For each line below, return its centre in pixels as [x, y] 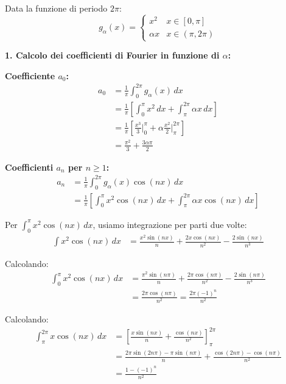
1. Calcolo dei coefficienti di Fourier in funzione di [112, 55]
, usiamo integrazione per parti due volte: [170, 224]
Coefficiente [30, 75]
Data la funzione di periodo [56, 8]
